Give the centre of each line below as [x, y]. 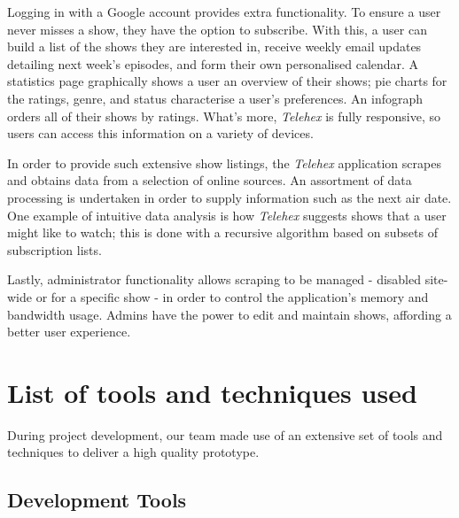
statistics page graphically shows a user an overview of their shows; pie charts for [227, 81]
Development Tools [97, 500]
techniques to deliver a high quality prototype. [133, 452]
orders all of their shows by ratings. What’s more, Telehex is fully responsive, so [224, 116]
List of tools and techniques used [212, 392]
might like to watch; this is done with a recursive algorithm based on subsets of [222, 232]
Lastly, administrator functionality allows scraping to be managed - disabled [214, 279]
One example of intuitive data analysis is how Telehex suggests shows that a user [227, 215]
